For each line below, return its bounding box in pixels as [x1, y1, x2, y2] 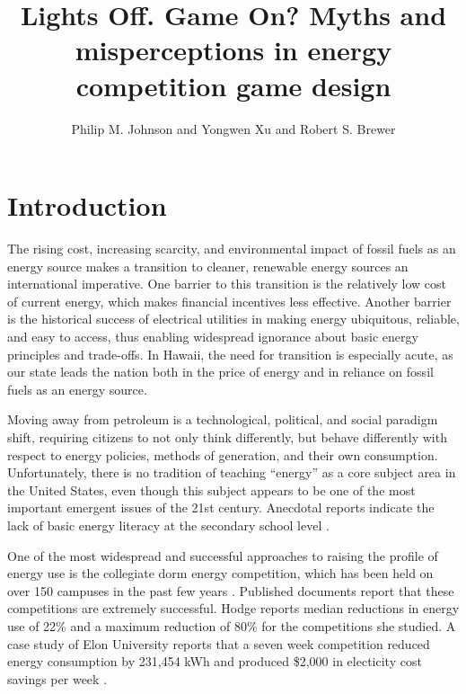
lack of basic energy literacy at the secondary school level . [7, 515, 330, 534]
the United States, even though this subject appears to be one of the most [7, 480, 416, 499]
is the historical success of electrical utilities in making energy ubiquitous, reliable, [7, 309, 460, 328]
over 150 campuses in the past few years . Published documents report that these [7, 581, 454, 600]
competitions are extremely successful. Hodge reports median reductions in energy [7, 599, 460, 618]
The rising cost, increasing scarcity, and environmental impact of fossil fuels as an [7, 239, 456, 258]
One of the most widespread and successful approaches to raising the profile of [7, 546, 438, 565]
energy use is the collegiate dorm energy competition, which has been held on [7, 564, 434, 583]
